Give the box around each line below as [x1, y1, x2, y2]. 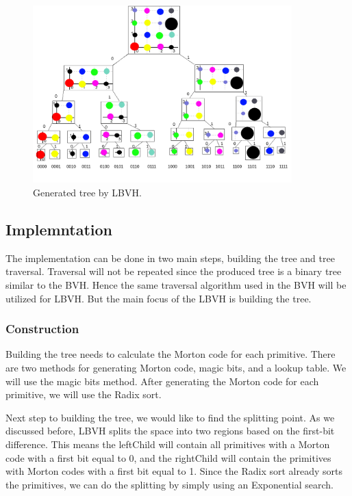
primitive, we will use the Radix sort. [5, 387, 162, 402]
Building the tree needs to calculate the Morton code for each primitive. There [5, 347, 336, 361]
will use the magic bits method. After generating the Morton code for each [5, 374, 319, 388]
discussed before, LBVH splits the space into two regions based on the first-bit [5, 423, 335, 438]
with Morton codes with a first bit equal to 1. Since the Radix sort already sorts [5, 464, 342, 478]
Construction [5, 320, 79, 337]
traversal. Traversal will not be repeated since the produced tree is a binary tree [5, 264, 342, 278]
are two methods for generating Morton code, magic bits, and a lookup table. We [5, 361, 347, 375]
